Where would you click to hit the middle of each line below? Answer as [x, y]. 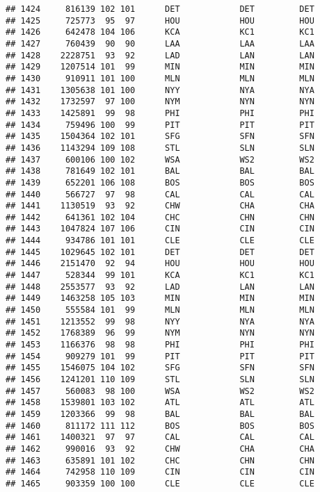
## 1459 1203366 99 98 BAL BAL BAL [160, 414]
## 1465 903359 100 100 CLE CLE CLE [160, 483]
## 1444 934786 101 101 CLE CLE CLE [160, 241]
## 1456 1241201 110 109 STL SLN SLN [160, 379]
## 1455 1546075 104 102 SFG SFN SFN [160, 368]
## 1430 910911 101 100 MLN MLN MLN [160, 78]
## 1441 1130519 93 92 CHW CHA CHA [160, 206]
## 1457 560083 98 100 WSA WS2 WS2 [160, 391]
